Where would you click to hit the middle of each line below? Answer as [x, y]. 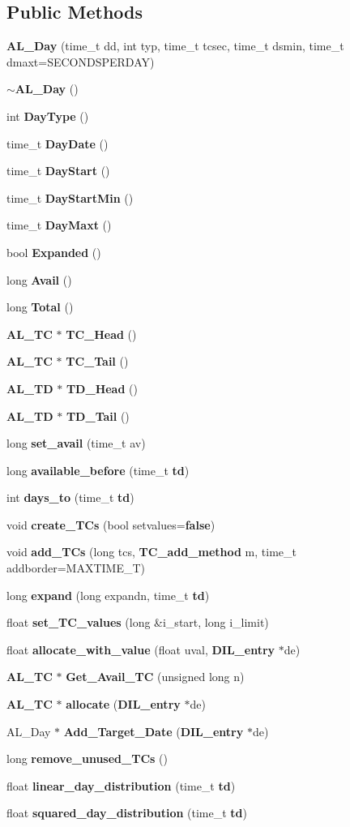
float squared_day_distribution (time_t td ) [127, 813]
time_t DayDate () [58, 143]
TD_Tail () [98, 416]
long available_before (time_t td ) [98, 470]
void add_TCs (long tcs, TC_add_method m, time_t [152, 552]
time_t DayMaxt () [59, 225]
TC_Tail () [97, 361]
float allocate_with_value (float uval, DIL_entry [141, 649]
